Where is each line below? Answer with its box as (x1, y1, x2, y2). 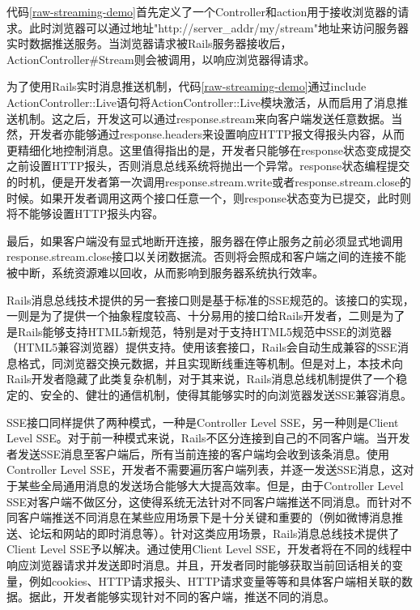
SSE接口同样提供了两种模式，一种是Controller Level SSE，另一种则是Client (6, 413, 399, 430)
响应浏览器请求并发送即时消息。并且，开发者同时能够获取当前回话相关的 (6, 557, 392, 573)
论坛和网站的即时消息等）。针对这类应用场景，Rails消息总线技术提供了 (28, 524, 400, 541)
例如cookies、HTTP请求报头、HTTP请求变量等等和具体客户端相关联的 (28, 572, 402, 589)
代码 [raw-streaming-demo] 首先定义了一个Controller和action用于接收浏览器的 (6, 3, 398, 19)
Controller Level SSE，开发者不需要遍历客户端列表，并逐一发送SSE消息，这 (6, 461, 403, 478)
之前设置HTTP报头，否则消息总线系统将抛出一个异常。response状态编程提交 (6, 157, 410, 174)
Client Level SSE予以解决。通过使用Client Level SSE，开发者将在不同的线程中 (6, 540, 412, 557)
